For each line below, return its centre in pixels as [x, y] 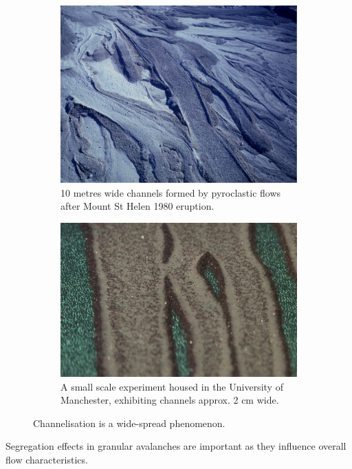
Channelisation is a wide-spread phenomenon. [129, 423]
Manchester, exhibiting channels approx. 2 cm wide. [170, 400]
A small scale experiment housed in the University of [172, 386]
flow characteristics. [47, 460]
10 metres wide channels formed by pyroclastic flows [171, 192]
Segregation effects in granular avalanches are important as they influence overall [176, 446]
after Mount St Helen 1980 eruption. [137, 206]
